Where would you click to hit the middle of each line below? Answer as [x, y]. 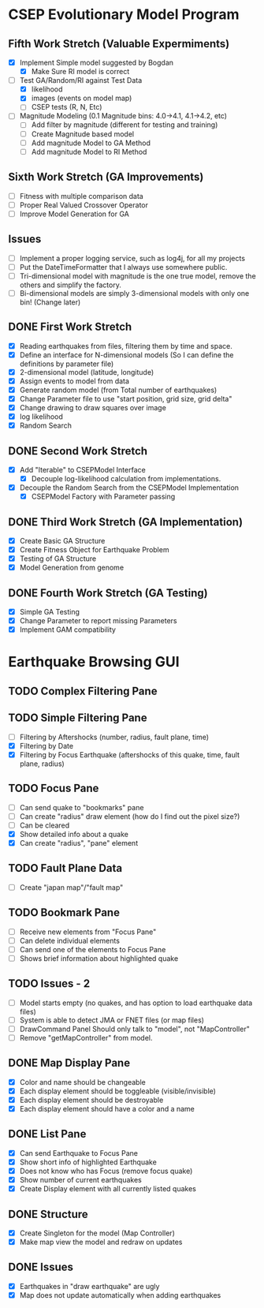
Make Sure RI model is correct [80, 72]
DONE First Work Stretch [70, 327]
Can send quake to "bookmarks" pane [82, 807]
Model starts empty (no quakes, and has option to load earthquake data [136, 1003]
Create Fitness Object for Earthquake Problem [94, 550]
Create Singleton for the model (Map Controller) [97, 1233]
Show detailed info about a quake [74, 834]
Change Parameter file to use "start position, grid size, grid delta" [126, 398]
